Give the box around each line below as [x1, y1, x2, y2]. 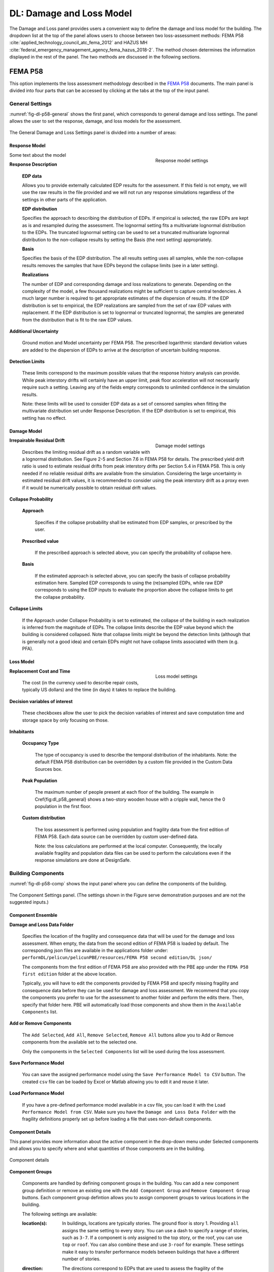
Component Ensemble [9, 912, 58, 918]
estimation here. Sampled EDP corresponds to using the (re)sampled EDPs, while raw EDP [35, 580, 223, 586]
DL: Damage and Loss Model [9, 8, 132, 19]
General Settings [9, 100, 52, 107]
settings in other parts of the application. [22, 196, 108, 203]
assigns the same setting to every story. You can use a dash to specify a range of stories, [62, 1227, 249, 1233]
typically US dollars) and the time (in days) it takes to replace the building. [22, 687, 177, 693]
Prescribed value [22, 538, 59, 544]
